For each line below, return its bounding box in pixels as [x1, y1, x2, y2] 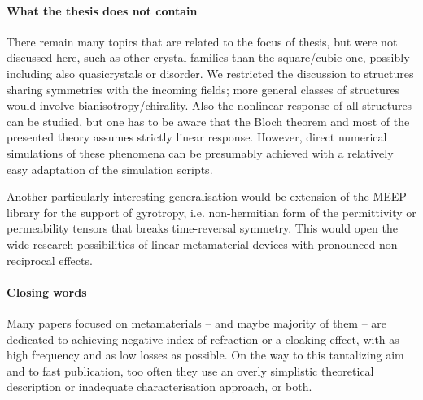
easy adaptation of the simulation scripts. [7, 160, 213, 177]
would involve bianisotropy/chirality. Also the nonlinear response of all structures [7, 97, 412, 114]
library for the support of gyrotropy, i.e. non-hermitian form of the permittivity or [7, 203, 416, 220]
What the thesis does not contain [7, 2, 198, 19]
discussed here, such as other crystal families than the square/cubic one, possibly [7, 49, 410, 66]
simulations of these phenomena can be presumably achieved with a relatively [7, 144, 394, 161]
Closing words [7, 283, 87, 300]
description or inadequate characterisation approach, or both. [7, 378, 312, 395]
